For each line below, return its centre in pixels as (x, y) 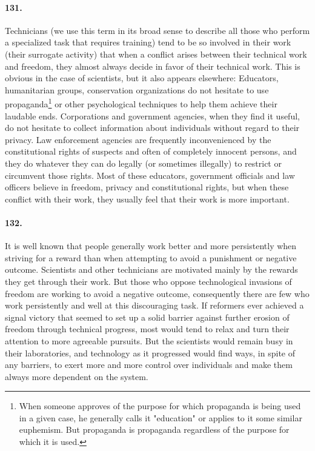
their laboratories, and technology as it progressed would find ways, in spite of (150, 352)
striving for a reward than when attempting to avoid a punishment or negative (151, 257)
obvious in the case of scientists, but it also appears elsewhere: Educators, (142, 78)
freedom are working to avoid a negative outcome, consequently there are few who (157, 293)
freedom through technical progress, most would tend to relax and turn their (147, 329)
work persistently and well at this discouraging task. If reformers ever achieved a (154, 305)
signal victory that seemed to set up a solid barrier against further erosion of (147, 317)
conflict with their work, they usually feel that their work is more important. (147, 199)
